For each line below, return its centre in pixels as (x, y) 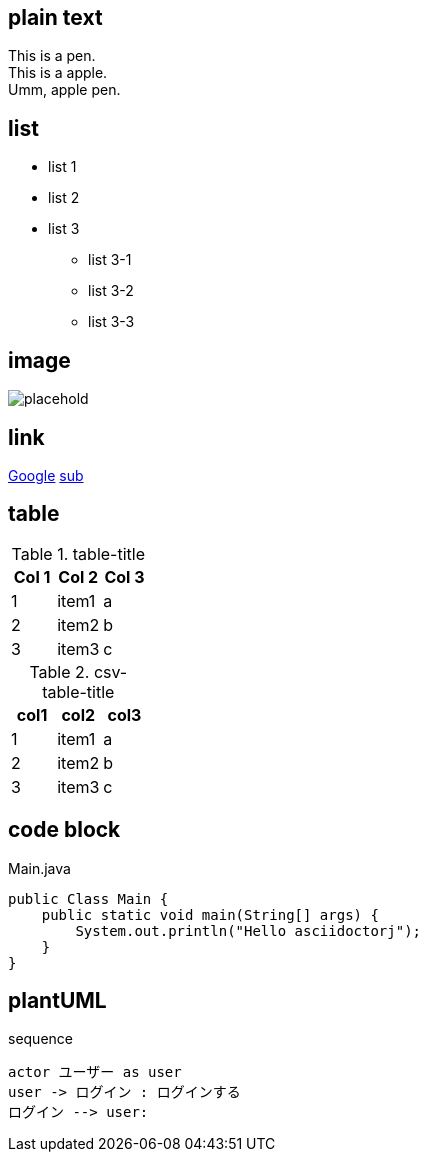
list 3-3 (111, 322)
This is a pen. (52, 56)
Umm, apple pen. (64, 90)
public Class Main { (88, 898)
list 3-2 (111, 291)
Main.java (39, 868)
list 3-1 (110, 260)
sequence (40, 1039)
